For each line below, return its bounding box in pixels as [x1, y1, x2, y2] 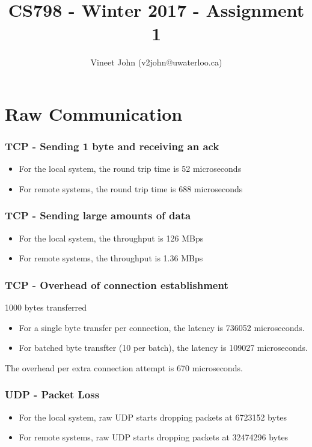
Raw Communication [5, 101, 183, 126]
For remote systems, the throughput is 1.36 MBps [19, 252, 203, 264]
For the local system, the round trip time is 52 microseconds [19, 162, 242, 175]
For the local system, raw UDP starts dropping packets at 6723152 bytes [19, 410, 287, 423]
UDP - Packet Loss [5, 387, 100, 402]
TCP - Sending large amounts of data [5, 208, 191, 223]
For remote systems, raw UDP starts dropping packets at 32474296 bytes [19, 431, 289, 443]
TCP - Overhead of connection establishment [5, 277, 228, 292]
